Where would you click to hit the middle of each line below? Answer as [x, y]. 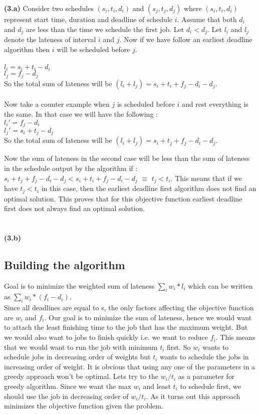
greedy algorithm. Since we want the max [68, 386]
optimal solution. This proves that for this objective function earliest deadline [123, 198]
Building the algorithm [65, 264]
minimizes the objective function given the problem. [84, 406]
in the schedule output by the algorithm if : [71, 168]
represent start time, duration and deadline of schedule [88, 19]
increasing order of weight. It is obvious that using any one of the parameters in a [130, 366]
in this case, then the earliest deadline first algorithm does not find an [149, 188]
